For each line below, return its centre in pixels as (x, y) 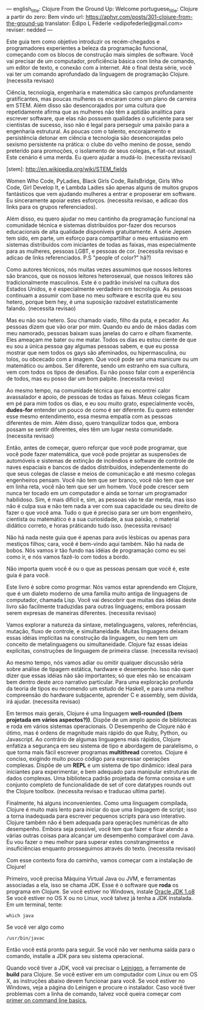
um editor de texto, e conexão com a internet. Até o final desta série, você (99, 67)
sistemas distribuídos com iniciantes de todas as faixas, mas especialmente (101, 244)
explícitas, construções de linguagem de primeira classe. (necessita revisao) (102, 650)
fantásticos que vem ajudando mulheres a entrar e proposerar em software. (101, 194)
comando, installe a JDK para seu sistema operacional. (75, 956)
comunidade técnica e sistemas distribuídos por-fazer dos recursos (91, 225)
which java (20, 915)
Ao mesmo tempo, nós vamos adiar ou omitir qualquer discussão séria (95, 663)
